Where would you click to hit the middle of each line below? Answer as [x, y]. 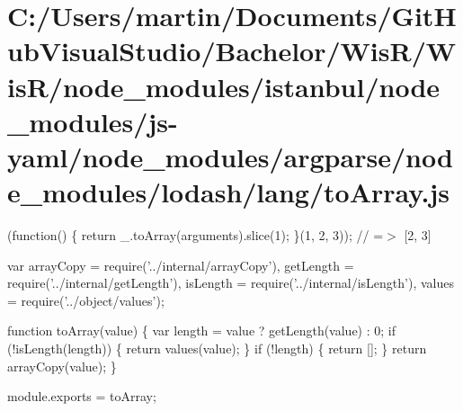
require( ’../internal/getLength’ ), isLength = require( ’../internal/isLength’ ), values [231, 283]
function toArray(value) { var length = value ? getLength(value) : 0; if [202, 331]
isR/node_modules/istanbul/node [224, 86]
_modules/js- [93, 121]
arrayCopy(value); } [62, 366]
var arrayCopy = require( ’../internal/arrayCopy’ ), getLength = [181, 265]
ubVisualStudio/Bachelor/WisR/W [232, 51]
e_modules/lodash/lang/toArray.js [229, 192]
